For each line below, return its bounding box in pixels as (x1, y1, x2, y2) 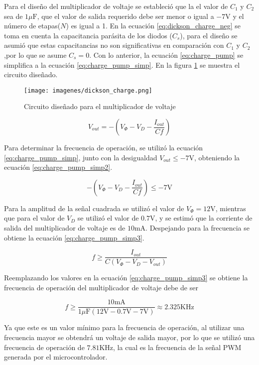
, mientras (215, 203, 246, 213)
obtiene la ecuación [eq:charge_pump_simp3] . (4, 232, 144, 243)
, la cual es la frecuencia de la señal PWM (113, 342, 242, 352)
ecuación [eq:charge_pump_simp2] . (4, 162, 113, 172)
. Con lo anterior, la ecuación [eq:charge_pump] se (89, 49, 244, 60)
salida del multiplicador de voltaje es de (4, 222, 126, 233)
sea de (4, 10, 23, 21)
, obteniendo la (194, 152, 240, 162)
